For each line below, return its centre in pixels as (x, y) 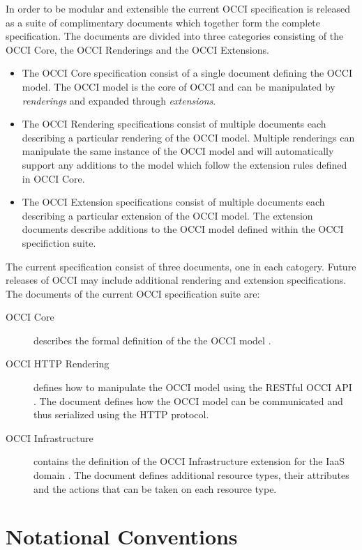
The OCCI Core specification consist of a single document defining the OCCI (187, 73)
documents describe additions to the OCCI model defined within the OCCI (183, 229)
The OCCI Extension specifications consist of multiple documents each (173, 202)
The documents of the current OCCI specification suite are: (133, 293)
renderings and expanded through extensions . (119, 100)
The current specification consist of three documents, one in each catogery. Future (181, 266)
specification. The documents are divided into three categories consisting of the (175, 36)
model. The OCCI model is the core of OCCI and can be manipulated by (179, 86)
